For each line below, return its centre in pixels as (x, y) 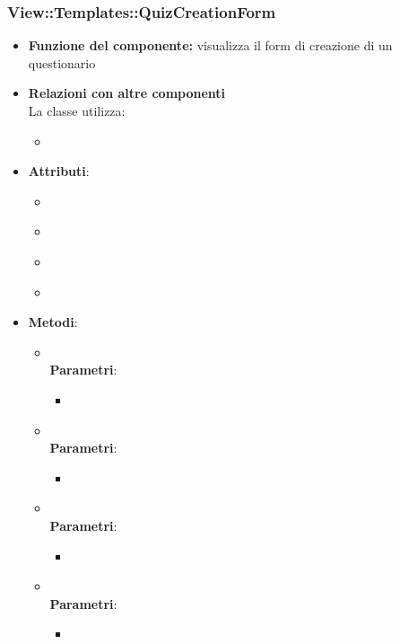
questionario (62, 62)
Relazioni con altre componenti (127, 93)
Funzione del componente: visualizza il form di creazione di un (210, 45)
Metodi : (53, 322)
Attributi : (59, 171)
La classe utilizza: (77, 110)
